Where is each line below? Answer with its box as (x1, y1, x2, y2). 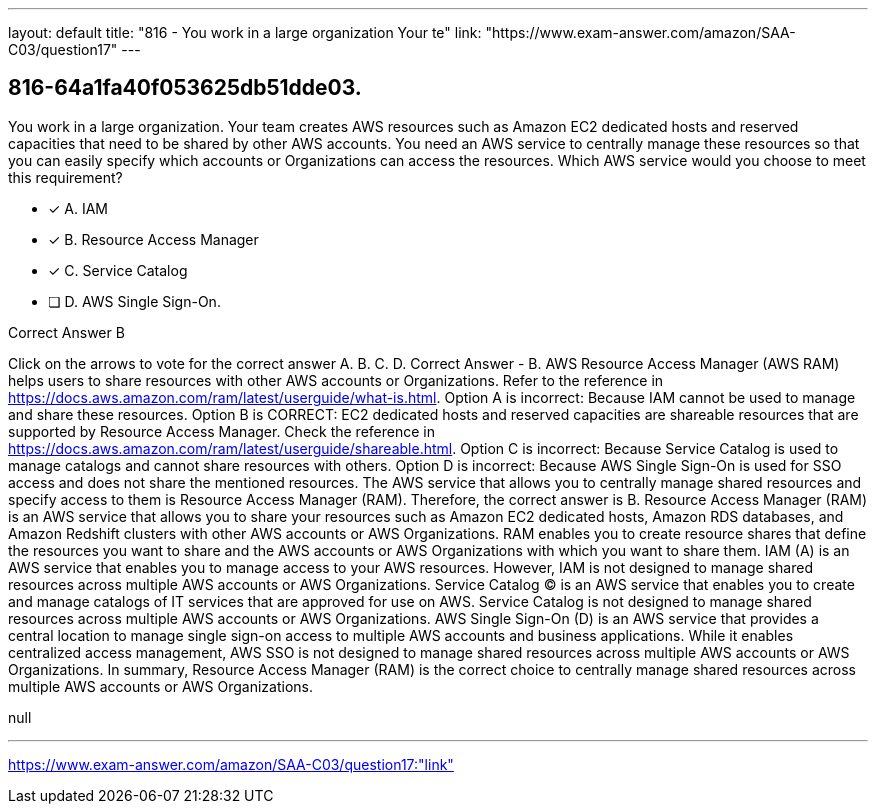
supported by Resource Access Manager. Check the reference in (8, 422, 435, 440)
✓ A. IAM (48, 199, 109, 217)
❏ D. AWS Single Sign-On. (48, 292, 221, 310)
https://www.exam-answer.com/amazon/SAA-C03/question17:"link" (8, 755, 454, 773)
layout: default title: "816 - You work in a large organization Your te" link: (8, 24, 482, 41)
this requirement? (8, 168, 123, 186)
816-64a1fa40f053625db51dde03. (8, 75, 362, 101)
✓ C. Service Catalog (48, 261, 188, 279)
